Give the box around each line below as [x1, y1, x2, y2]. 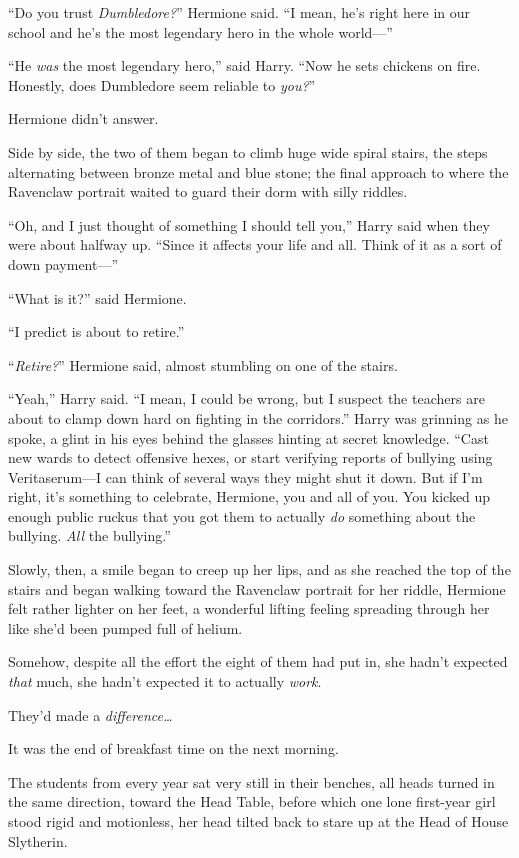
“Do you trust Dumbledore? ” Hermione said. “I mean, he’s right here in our [8, 2, 471, 22]
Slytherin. [8, 830, 68, 851]
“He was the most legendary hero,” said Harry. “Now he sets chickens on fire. [8, 55, 481, 76]
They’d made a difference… [8, 704, 173, 725]
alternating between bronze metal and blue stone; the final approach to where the [8, 161, 509, 182]
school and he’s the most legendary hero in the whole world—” [8, 21, 393, 42]
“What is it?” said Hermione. [8, 287, 187, 308]
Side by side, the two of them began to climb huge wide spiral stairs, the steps [8, 141, 488, 162]
